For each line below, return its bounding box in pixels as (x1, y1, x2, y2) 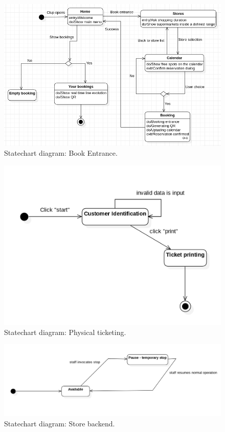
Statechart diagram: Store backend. (4, 418, 115, 428)
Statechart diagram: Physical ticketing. (4, 326, 126, 337)
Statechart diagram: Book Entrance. (4, 148, 118, 158)
